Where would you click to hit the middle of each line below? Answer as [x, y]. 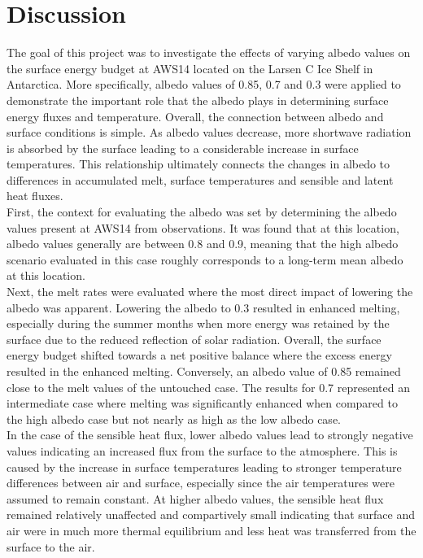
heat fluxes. [35, 196]
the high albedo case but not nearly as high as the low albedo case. [174, 418]
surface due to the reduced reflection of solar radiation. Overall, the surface [194, 339]
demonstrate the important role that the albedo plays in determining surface [198, 100]
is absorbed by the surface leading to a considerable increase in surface [183, 148]
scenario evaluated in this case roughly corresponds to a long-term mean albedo [205, 259]
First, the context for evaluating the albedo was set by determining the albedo [202, 212]
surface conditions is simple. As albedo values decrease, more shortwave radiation [209, 132]
